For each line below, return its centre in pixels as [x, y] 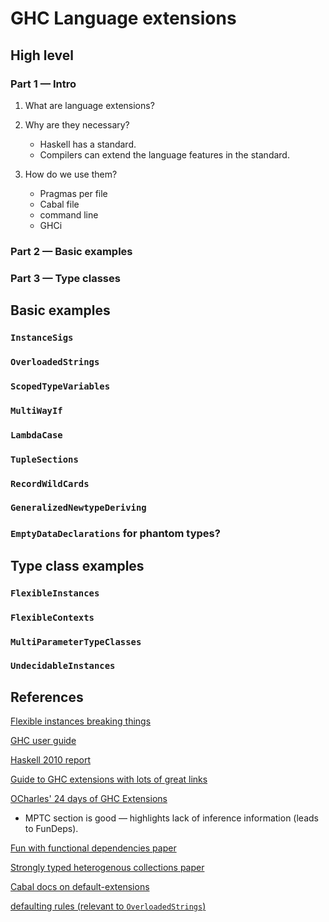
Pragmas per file [73, 193]
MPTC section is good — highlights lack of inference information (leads [171, 818]
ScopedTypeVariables [60, 386]
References [47, 697]
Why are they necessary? [77, 124]
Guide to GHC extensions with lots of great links [109, 779]
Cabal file [59, 204]
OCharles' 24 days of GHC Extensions [89, 799]
